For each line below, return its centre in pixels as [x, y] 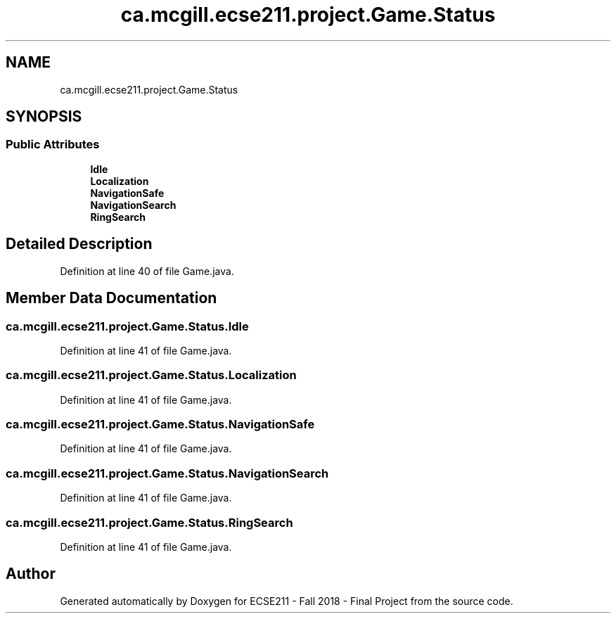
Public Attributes [53, 145]
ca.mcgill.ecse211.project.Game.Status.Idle [127, 326]
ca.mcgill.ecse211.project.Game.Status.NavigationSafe [160, 424]
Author [31, 574]
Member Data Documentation [111, 298]
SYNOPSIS [44, 117]
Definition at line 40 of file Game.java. [147, 271]
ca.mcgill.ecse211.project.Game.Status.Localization [151, 375]
